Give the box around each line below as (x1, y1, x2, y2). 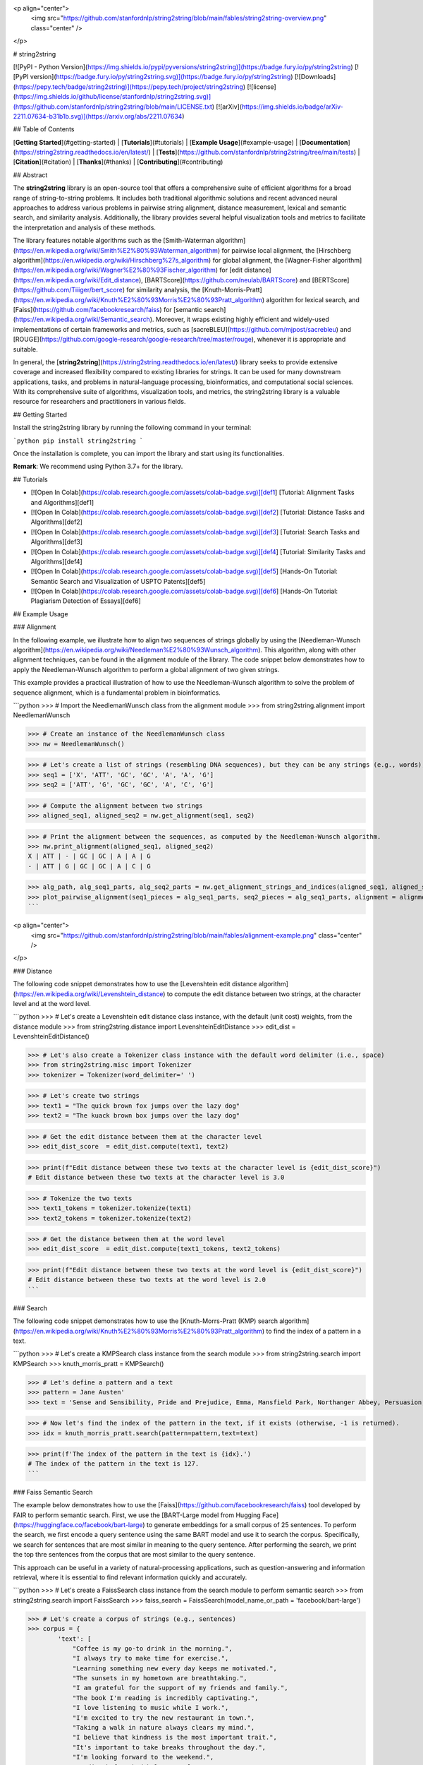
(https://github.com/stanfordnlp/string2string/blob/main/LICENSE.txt (13, 102, 213, 111)
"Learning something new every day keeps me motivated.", (72, 1664, 278, 1673)
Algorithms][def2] (30, 517, 82, 526)
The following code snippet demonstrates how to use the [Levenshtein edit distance (13, 980, 257, 988)
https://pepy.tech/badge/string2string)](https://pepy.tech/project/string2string (15, 82, 243, 91)
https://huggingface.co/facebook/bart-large (15, 1521, 143, 1529)
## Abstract (13, 170, 48, 179)
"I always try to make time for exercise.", (72, 1654, 229, 1663)
